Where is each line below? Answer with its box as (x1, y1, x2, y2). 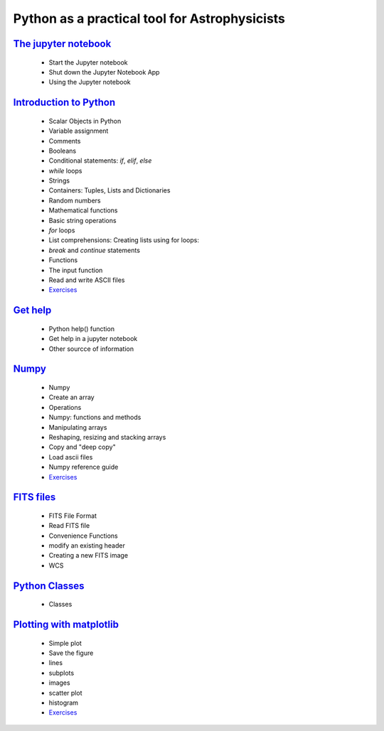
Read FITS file (48, 521, 90, 530)
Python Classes (13, 580, 85, 592)
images (48, 678, 70, 687)
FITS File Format (48, 511, 97, 520)
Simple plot (48, 639, 82, 647)
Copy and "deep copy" (48, 443, 117, 451)
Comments (48, 136, 81, 145)
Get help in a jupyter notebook (48, 335, 138, 343)
